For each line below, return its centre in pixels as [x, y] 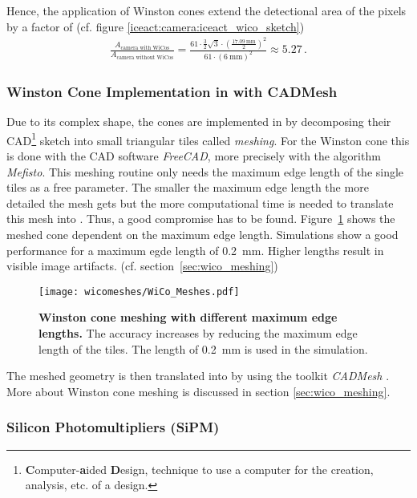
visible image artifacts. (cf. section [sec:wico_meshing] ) [142, 266]
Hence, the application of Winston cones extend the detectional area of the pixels [206, 10]
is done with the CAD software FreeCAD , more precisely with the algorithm [194, 156]
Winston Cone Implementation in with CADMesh [172, 91]
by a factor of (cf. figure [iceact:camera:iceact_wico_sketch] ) [156, 26]
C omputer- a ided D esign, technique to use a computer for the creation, [199, 469]
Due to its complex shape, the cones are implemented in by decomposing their [199, 121]
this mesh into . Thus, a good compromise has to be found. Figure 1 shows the [201, 219]
